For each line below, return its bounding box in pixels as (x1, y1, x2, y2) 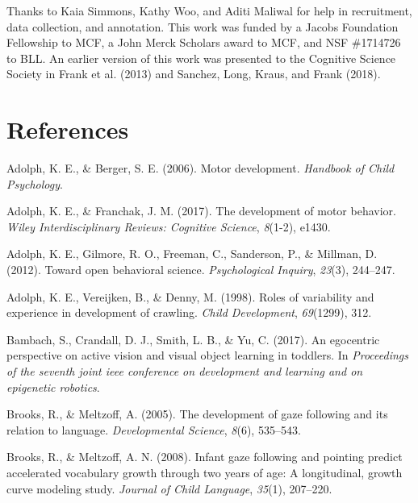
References (6, 113, 129, 146)
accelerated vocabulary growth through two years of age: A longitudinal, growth (6, 464, 403, 480)
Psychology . (6, 175, 63, 192)
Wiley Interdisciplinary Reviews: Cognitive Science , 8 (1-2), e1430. (6, 218, 331, 235)
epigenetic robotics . (6, 378, 100, 395)
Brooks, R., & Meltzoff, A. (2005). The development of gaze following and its (6, 405, 388, 422)
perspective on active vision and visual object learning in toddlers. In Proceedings (6, 347, 409, 364)
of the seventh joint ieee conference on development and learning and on (6, 363, 363, 380)
